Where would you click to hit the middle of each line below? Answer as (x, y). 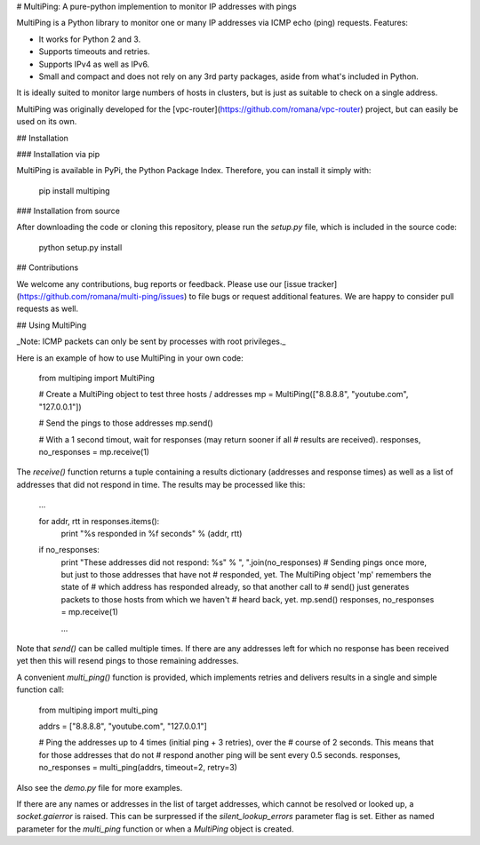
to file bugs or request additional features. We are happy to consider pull (321, 297)
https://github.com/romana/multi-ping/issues (102, 297)
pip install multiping (74, 190)
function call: (40, 690)
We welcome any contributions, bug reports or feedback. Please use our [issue (161, 283)
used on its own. (47, 122)
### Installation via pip (58, 154)
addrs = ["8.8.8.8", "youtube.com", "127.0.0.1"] (123, 726)
